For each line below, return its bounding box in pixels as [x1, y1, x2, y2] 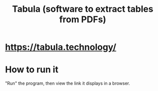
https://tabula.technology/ [5, 42, 117, 53]
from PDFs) [59, 14, 107, 25]
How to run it [5, 64, 59, 75]
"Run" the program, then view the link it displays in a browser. [5, 80, 130, 87]
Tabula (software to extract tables [12, 3, 154, 15]
